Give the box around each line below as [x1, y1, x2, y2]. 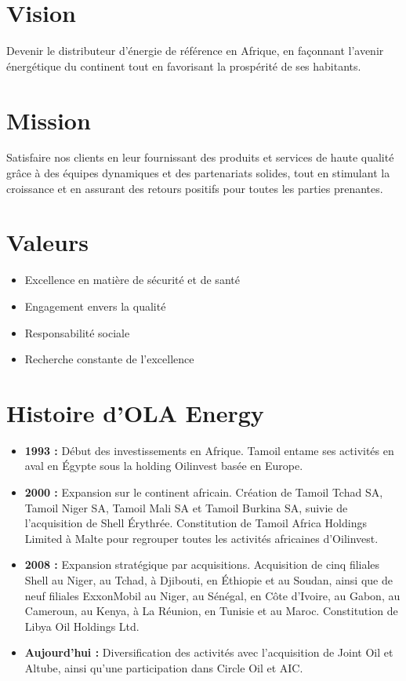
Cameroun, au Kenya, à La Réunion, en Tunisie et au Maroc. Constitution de [24, 603, 398, 619]
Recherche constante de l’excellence [24, 351, 194, 367]
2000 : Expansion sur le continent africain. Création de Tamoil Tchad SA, [24, 484, 383, 501]
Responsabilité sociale [24, 324, 130, 340]
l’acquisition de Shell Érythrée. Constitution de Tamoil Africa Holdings [24, 515, 367, 531]
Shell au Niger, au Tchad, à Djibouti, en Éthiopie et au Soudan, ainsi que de [24, 572, 393, 588]
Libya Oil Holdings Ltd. [24, 617, 140, 634]
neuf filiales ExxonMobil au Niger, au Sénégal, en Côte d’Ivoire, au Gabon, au [24, 587, 401, 603]
